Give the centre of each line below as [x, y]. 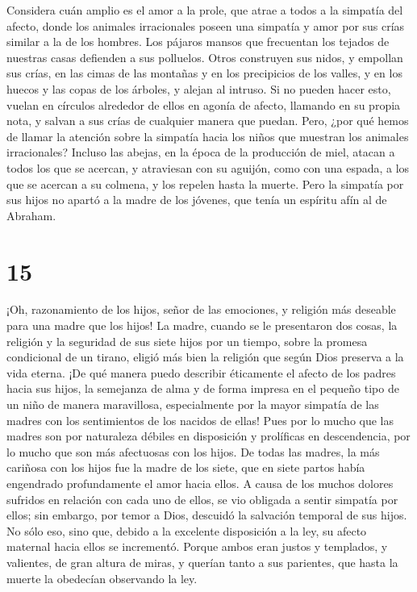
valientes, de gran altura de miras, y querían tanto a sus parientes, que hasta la [202, 562]
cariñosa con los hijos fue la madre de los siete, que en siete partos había [186, 467]
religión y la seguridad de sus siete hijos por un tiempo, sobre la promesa [187, 341]
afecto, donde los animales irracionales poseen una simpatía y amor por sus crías [206, 25]
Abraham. [31, 215]
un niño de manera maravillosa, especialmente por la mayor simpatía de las [193, 404]
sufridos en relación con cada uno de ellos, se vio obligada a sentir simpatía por [202, 499]
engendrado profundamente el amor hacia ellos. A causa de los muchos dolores [200, 483]
